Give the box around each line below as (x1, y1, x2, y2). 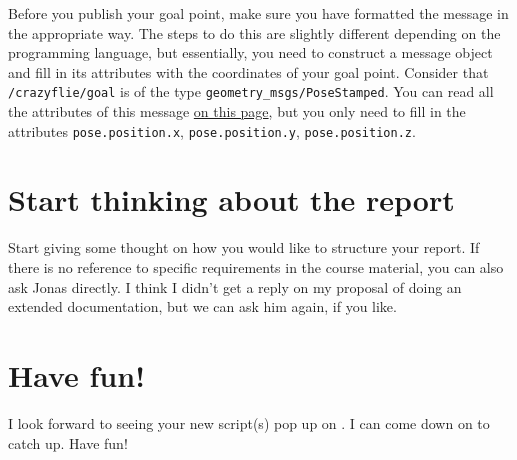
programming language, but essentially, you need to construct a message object (8, 42, 493, 63)
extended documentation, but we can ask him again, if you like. (8, 296, 397, 317)
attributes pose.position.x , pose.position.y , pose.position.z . (8, 120, 416, 141)
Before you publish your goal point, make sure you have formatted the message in (8, 3, 509, 23)
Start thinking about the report (8, 179, 455, 220)
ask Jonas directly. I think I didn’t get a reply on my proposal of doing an (8, 276, 462, 297)
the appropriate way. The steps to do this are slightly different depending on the (8, 22, 501, 43)
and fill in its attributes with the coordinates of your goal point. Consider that (8, 61, 489, 82)
